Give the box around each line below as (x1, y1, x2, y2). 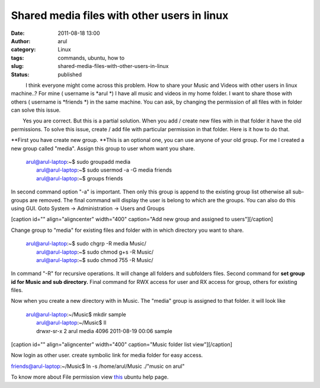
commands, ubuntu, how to (57, 54, 124, 62)
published (57, 71, 82, 78)
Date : (11, 30, 25, 37)
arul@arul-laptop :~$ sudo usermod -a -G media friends (36, 166, 172, 174)
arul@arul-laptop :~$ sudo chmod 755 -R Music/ (36, 256, 153, 263)
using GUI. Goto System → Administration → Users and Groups (11, 205, 165, 212)
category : (11, 46, 36, 53)
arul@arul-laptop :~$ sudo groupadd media (25, 159, 130, 166)
